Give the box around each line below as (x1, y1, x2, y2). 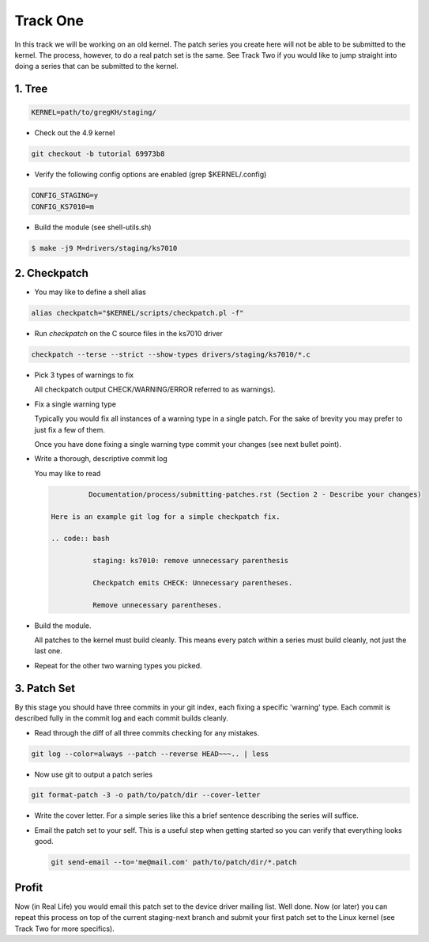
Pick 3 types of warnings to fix (34, 370, 134, 380)
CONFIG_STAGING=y (31, 191, 99, 200)
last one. (34, 646, 63, 656)
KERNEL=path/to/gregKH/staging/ (31, 108, 157, 117)
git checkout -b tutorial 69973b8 (31, 149, 165, 158)
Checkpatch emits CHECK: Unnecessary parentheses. (92, 578, 293, 587)
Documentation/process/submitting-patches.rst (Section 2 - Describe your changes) (88, 490, 422, 498)
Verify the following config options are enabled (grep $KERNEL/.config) (34, 170, 267, 180)
